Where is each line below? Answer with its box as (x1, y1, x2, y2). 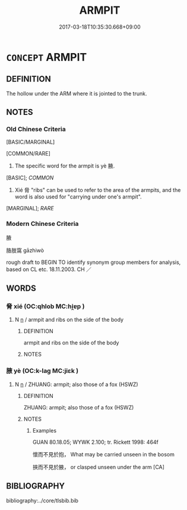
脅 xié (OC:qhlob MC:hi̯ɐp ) (6, 302, 85, 310)
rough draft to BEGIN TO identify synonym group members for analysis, (6, 259, 181, 266)
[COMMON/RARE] (6, 150, 50, 157)
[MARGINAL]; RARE (6, 205, 55, 212)
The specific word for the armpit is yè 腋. (14, 162, 115, 170)
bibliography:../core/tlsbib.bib (6, 497, 79, 504)
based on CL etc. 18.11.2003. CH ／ (6, 266, 92, 273)
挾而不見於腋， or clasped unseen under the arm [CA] (32, 463, 165, 471)
